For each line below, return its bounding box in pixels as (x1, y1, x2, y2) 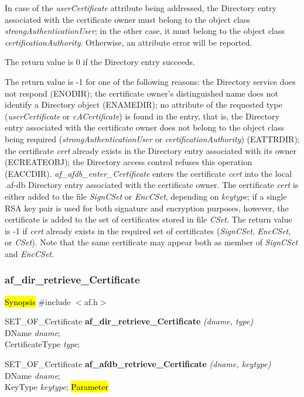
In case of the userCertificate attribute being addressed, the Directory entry (5, 2, 276, 13)
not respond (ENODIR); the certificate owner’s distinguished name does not (5, 87, 278, 99)
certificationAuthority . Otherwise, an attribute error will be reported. (5, 36, 252, 48)
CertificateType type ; (5, 338, 80, 350)
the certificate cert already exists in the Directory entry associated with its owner (5, 144, 296, 156)
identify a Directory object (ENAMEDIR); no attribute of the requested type (5, 98, 282, 111)
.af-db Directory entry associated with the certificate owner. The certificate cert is (5, 179, 299, 191)
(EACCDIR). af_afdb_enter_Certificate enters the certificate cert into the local (5, 167, 292, 179)
